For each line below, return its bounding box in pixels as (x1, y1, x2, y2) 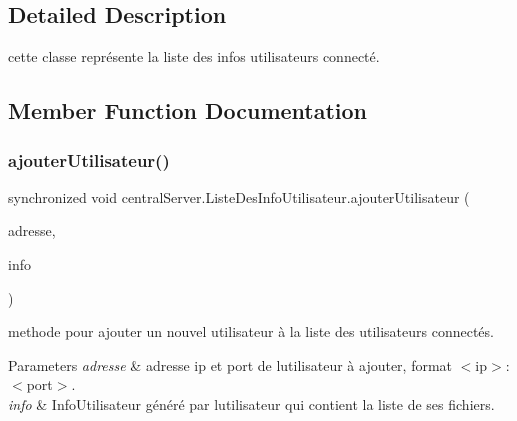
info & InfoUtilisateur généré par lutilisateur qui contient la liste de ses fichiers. (8, 393, 495, 414)
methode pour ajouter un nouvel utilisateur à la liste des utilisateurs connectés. (8, 321, 494, 342)
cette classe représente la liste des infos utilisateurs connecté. (8, 46, 380, 67)
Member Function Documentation (8, 95, 368, 126)
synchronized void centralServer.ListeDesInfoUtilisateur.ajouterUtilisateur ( (8, 186, 470, 207)
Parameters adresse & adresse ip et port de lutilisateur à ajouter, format (8, 354, 453, 375)
